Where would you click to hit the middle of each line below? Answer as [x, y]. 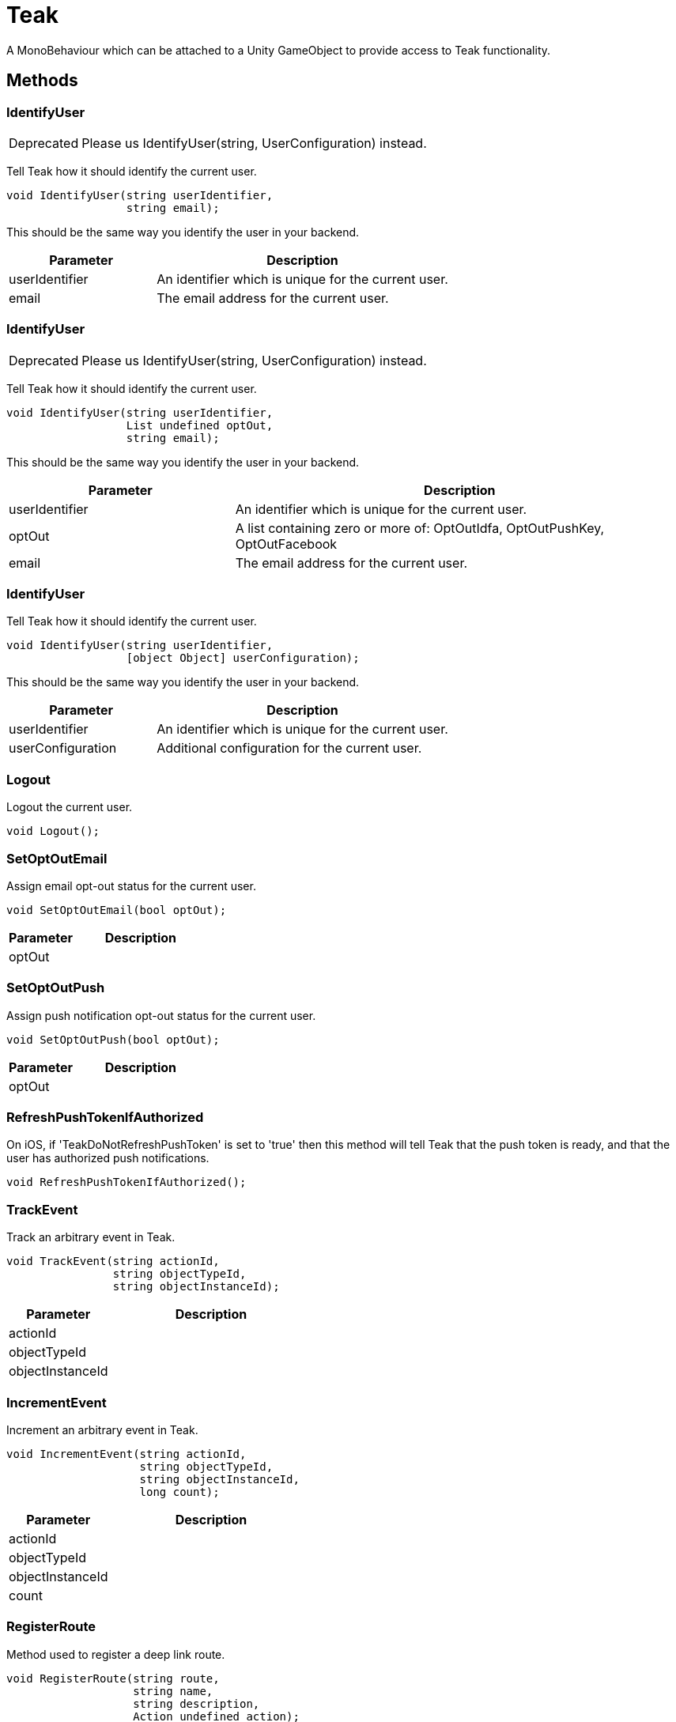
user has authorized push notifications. [108, 1158]
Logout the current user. [70, 807]
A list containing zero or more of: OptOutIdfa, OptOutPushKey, [420, 528]
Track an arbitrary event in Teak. [91, 1237]
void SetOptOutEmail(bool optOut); [117, 910]
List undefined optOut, [200, 425]
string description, [196, 1703]
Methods [42, 81]
